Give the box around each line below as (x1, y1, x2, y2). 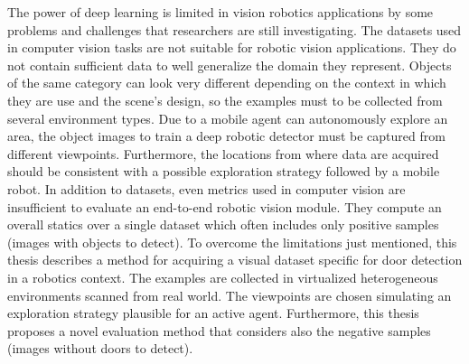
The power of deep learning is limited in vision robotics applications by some (7, 3, 434, 21)
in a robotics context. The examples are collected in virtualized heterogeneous (7, 267, 438, 286)
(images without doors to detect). (7, 339, 193, 358)
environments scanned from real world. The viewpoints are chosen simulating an (7, 285, 452, 304)
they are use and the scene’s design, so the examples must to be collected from (7, 90, 443, 109)
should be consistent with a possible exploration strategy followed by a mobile (7, 162, 440, 181)
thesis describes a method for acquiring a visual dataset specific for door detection (7, 250, 463, 269)
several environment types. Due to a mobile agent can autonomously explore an (7, 108, 448, 127)
